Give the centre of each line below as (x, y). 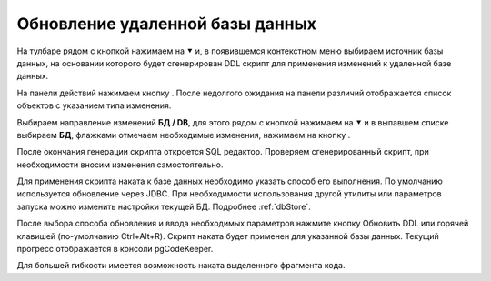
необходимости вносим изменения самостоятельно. (120, 165)
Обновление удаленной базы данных (167, 24)
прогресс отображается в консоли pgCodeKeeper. (115, 249)
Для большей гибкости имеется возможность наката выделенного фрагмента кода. (181, 266)
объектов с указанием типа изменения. (94, 105)
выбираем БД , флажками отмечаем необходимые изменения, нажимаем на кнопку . (184, 135)
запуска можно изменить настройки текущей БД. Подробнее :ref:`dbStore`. (164, 206)
